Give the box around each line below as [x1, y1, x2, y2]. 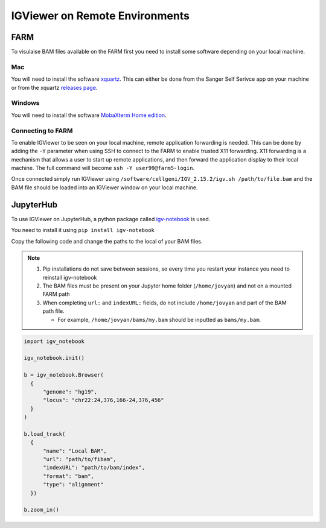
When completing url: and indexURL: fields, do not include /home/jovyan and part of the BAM [42, 299, 287, 306]
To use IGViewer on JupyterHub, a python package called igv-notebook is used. [11, 215, 211, 222]
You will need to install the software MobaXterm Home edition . [11, 112, 167, 119]
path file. [42, 307, 65, 315]
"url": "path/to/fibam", [43, 456, 117, 463]
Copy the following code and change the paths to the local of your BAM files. [11, 237, 203, 245]
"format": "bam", [43, 473, 95, 479]
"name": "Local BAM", [43, 447, 107, 454]
